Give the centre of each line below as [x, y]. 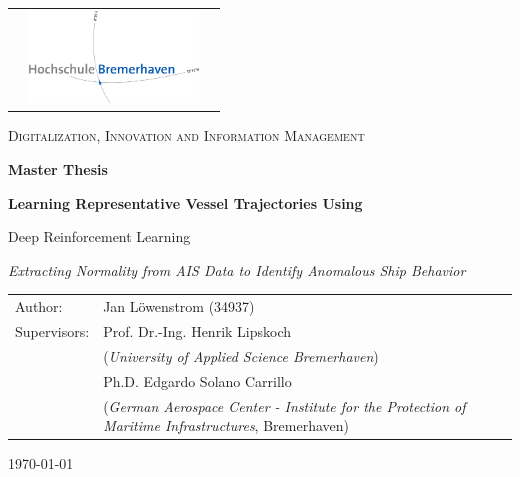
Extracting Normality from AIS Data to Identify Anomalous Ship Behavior [237, 269]
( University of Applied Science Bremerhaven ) [241, 355]
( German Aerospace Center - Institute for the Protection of [284, 405]
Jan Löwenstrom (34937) [179, 306]
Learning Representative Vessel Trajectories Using [185, 202]
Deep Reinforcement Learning [99, 236]
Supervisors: [52, 331]
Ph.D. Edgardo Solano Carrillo [197, 380]
